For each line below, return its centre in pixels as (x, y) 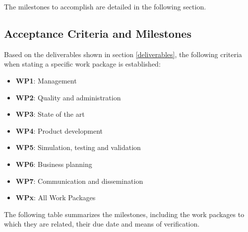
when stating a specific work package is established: (82, 64)
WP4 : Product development (59, 130)
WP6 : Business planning (54, 164)
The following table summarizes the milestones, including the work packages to (124, 214)
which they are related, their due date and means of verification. (102, 224)
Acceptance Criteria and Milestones (98, 33)
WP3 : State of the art (50, 114)
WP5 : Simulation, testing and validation (78, 147)
